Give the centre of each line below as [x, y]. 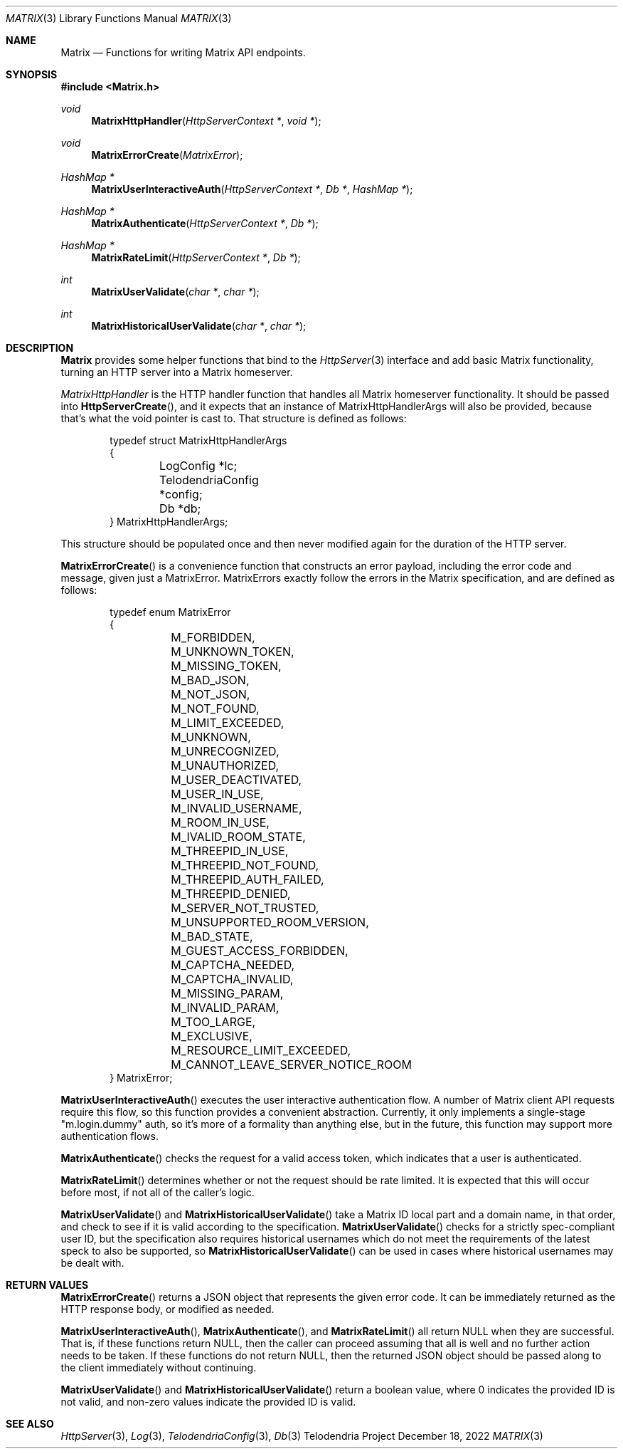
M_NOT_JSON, [211, 694]
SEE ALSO [30, 1424]
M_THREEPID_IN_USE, [230, 851]
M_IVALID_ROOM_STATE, [238, 837]
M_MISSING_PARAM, [227, 993]
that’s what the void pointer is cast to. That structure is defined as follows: [234, 418]
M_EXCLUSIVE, [212, 1036]
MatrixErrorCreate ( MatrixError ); [167, 155]
